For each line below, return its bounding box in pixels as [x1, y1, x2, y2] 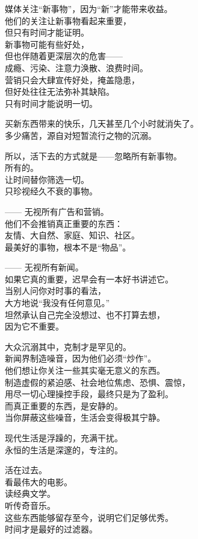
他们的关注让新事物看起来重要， [5, 14, 131, 27]
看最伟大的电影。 [5, 475, 72, 488]
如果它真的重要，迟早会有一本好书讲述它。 [5, 272, 173, 285]
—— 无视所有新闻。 [5, 261, 84, 273]
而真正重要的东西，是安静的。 [5, 399, 123, 412]
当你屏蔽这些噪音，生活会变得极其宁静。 [5, 411, 165, 424]
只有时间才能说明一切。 [5, 97, 97, 109]
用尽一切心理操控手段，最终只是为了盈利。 [5, 388, 173, 400]
